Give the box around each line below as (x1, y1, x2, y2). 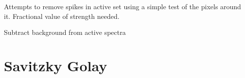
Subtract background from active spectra (4, 27, 126, 37)
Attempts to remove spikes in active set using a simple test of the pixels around (4, 1, 241, 11)
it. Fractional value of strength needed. (4, 11, 120, 21)
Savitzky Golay (4, 55, 107, 75)
